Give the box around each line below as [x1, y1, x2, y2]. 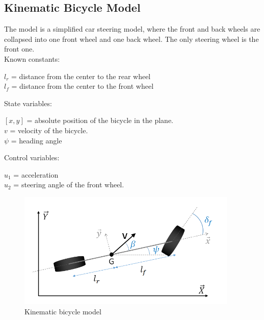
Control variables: [4, 152, 60, 163]
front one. [4, 43, 35, 54]
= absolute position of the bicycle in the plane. [27, 115, 174, 126]
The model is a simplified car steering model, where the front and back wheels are [4, 23, 260, 34]
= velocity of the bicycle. [10, 125, 88, 135]
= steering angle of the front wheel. [13, 179, 124, 190]
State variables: [4, 97, 52, 108]
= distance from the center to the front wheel [11, 81, 154, 91]
